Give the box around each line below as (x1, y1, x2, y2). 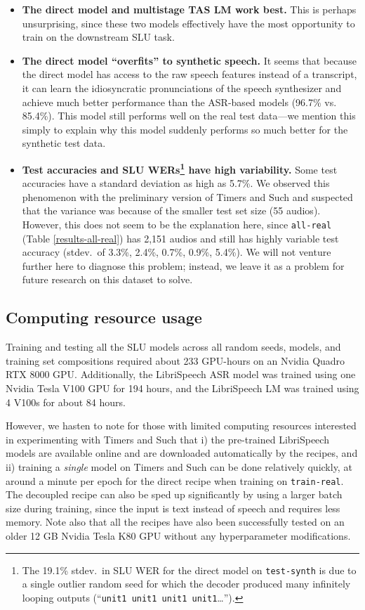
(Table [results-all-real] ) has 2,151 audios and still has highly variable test (22, 231, 339, 245)
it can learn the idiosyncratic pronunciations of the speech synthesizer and (22, 80, 342, 95)
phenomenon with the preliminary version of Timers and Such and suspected (22, 189, 353, 204)
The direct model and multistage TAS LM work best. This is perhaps (22, 2, 357, 16)
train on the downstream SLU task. (22, 30, 175, 44)
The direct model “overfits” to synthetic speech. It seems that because (22, 53, 357, 67)
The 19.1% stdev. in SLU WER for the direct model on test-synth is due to (22, 562, 357, 577)
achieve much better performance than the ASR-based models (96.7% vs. (22, 94, 337, 109)
